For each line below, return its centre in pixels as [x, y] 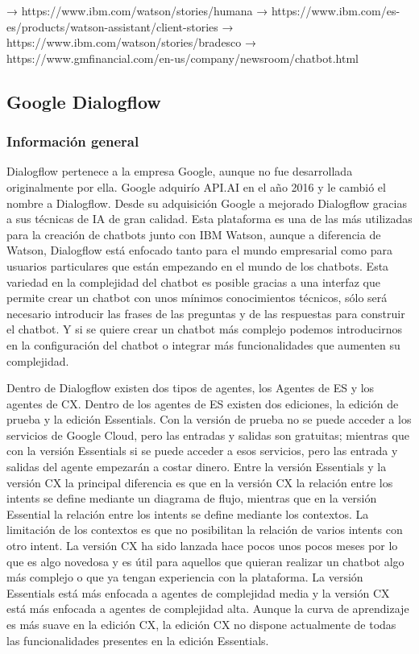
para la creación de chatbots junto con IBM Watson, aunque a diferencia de [194, 234]
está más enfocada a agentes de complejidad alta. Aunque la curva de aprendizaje [208, 608]
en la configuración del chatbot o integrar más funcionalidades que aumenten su [203, 344]
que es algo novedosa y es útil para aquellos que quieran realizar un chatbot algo [205, 561]
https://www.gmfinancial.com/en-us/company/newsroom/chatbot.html [183, 58]
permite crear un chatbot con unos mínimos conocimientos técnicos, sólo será [197, 298]
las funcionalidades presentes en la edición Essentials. [138, 640]
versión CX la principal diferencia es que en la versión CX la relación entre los [200, 482]
